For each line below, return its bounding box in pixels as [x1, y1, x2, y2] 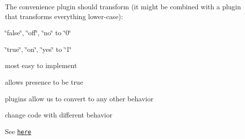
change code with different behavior [5, 110, 113, 120]
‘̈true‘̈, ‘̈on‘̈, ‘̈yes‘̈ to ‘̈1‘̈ [5, 44, 72, 54]
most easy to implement [5, 60, 77, 70]
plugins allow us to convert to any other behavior [5, 93, 153, 103]
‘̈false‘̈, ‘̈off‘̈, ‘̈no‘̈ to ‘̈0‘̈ [5, 27, 71, 38]
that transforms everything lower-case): [5, 11, 123, 21]
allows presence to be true [5, 76, 83, 87]
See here [5, 126, 31, 136]
